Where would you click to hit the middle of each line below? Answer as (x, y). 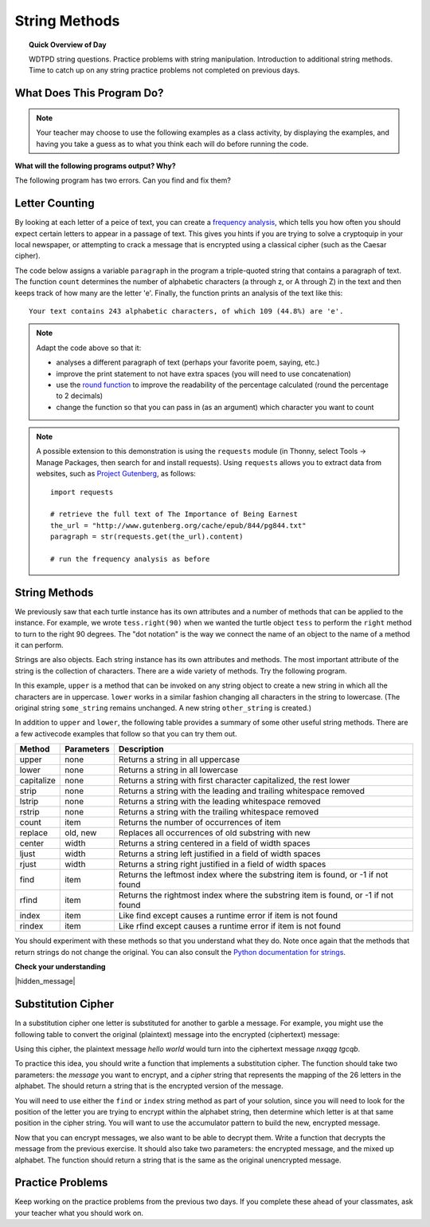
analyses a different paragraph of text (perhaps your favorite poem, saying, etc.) (188, 362)
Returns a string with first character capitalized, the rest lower (234, 780)
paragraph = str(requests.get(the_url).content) (147, 537)
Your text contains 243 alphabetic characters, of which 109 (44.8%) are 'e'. (186, 311)
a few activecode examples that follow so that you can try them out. (126, 733)
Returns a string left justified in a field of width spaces (219, 854)
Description (141, 749)
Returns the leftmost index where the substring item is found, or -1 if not (253, 875)
